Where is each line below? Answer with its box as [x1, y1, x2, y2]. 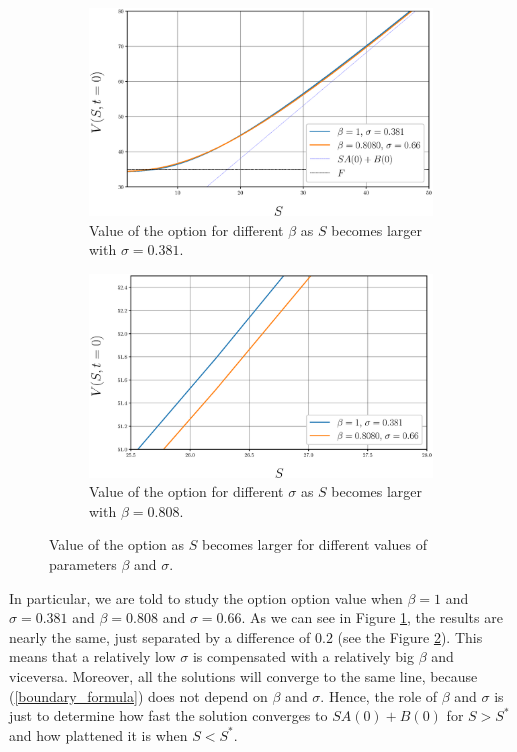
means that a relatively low [9, 646, 176, 667]
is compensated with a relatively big [192, 646, 414, 667]
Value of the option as [49, 534, 185, 555]
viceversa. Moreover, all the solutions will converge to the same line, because [9, 665, 478, 686]
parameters [49, 554, 117, 575]
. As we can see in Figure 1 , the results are [241, 607, 503, 628]
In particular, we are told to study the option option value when [9, 587, 403, 608]
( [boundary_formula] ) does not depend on [9, 685, 268, 706]
